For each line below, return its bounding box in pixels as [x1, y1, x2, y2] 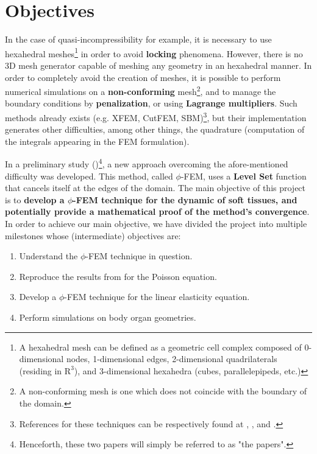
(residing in [19, 364, 62, 377]
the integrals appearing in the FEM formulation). [5, 134, 190, 147]
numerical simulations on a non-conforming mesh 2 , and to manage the [5, 83, 276, 97]
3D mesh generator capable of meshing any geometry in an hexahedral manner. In [5, 58, 312, 71]
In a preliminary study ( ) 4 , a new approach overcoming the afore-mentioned [5, 156, 288, 170]
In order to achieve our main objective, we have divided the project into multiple [5, 217, 307, 230]
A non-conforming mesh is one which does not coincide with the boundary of [19, 385, 307, 397]
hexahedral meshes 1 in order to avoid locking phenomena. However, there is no [5, 45, 303, 60]
